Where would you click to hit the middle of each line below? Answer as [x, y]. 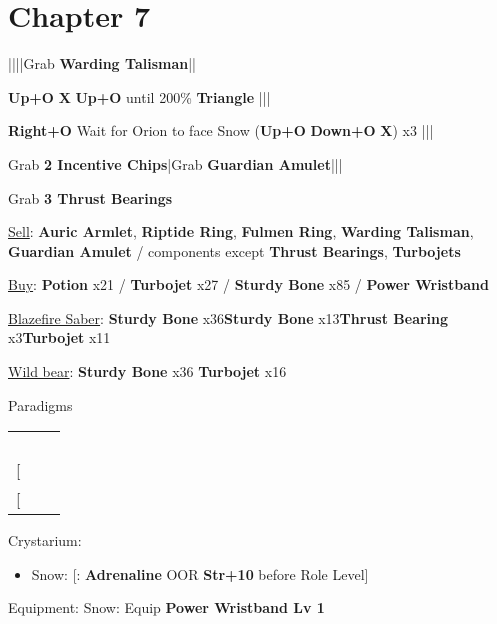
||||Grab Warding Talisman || [102, 63]
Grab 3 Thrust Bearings [90, 197]
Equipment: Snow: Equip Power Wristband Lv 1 [166, 607]
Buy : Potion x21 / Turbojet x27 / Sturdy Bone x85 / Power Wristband [248, 284]
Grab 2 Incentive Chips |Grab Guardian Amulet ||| [175, 163]
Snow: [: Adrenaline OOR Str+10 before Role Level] [200, 573]
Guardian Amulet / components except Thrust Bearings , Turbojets [234, 250]
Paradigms [40, 404]
